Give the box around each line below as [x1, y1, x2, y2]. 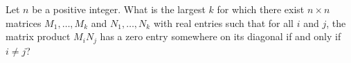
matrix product [6, 29, 71, 44]
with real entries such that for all [153, 15, 294, 30]
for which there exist [217, 2, 305, 16]
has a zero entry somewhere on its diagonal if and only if [100, 29, 341, 44]
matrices [6, 15, 42, 30]
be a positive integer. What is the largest [32, 2, 206, 16]
